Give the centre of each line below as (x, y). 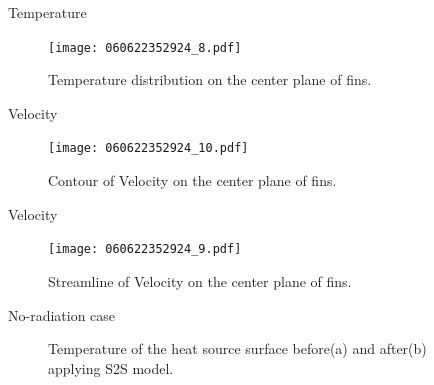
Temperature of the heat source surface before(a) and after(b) (237, 348)
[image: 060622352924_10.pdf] (148, 148)
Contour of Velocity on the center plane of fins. (192, 180)
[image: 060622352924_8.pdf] (145, 47)
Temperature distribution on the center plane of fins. (210, 79)
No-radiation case (62, 314)
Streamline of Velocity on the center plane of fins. (200, 280)
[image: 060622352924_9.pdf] (145, 249)
